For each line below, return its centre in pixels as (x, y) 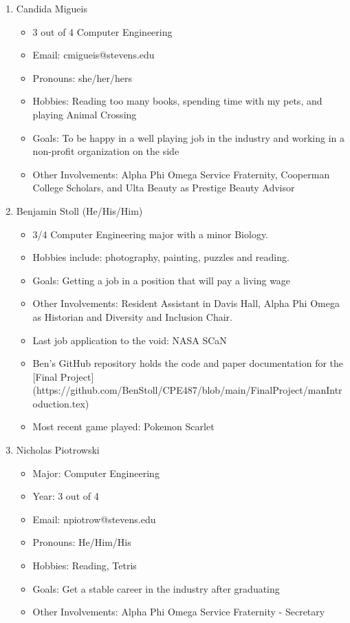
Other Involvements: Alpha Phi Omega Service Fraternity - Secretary (179, 612)
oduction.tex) (61, 403)
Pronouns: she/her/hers (83, 77)
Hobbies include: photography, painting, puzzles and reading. (161, 257)
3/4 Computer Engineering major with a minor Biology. (151, 234)
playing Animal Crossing (85, 114)
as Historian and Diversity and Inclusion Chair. (132, 316)
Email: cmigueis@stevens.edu (94, 55)
